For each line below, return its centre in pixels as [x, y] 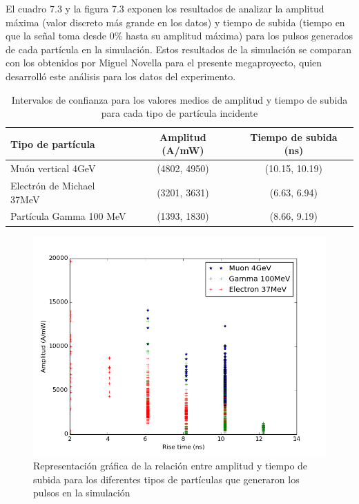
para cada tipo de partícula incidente [179, 113]
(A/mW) [183, 150]
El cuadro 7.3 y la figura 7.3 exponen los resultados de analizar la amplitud [165, 8]
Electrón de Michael [53, 186]
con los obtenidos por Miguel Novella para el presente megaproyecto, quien [164, 63]
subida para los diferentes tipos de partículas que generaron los [166, 479]
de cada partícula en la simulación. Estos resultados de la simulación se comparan [178, 49]
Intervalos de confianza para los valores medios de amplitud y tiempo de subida [179, 99]
